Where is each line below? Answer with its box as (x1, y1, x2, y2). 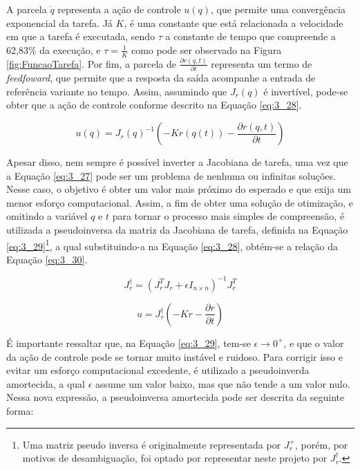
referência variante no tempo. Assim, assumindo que (6, 84, 227, 98)
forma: (6, 403, 34, 417)
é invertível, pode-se (263, 84, 348, 98)
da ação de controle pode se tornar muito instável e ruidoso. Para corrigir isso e (6, 349, 343, 364)
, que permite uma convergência (211, 2, 345, 16)
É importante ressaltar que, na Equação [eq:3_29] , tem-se (6, 335, 251, 350)
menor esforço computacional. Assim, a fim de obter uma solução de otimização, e (6, 195, 354, 209)
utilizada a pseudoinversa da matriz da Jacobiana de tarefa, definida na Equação (6, 223, 348, 237)
